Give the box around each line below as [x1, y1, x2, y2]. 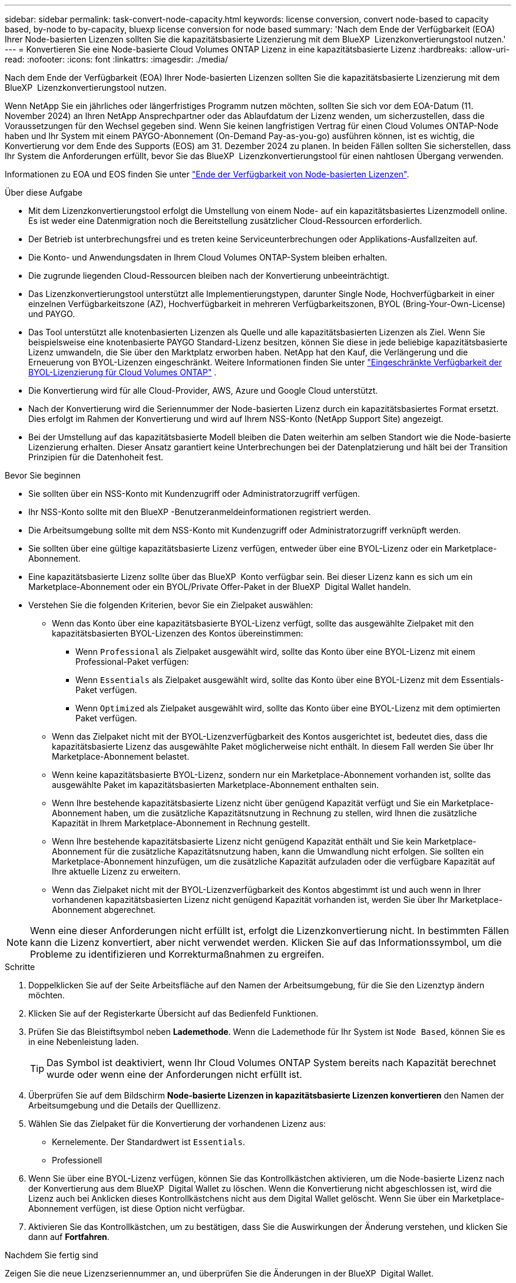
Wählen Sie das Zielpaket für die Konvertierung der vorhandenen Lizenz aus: [28, 1119, 326, 1129]
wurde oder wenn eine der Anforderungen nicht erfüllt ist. [47, 1068, 302, 1080]
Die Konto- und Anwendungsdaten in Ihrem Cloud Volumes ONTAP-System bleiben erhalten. [28, 252, 388, 262]
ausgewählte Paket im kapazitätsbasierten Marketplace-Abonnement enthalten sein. [52, 780, 379, 790]
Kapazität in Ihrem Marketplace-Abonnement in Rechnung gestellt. [52, 818, 310, 828]
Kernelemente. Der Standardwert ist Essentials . [52, 1137, 246, 1147]
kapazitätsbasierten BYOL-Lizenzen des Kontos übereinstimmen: [52, 628, 303, 638]
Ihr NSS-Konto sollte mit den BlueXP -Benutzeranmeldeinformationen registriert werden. [28, 507, 371, 517]
